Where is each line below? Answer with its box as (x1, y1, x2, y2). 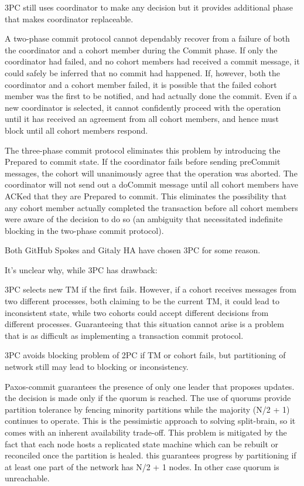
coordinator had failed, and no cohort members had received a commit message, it (5, 55, 300, 67)
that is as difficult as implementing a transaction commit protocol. (5, 329, 244, 341)
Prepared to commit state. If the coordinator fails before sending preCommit (5, 155, 281, 168)
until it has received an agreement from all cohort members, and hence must (5, 113, 279, 125)
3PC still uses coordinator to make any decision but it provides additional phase (5, 1, 293, 13)
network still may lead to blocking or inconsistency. (5, 361, 189, 373)
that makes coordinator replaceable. (5, 12, 134, 25)
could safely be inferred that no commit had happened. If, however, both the (5, 66, 281, 79)
